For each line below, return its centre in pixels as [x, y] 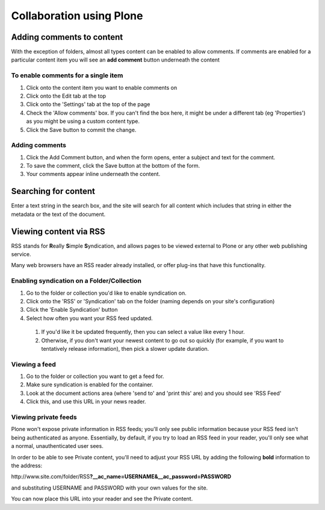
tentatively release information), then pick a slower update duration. [125, 348]
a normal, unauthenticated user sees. [57, 446]
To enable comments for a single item [67, 75]
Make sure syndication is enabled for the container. [90, 385]
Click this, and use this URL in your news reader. [86, 401]
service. [21, 254]
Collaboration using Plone [77, 16]
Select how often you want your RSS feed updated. [89, 318]
